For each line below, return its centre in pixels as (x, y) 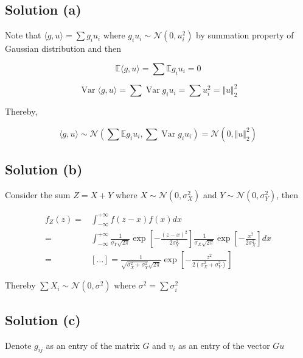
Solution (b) (44, 169)
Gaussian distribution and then (63, 48)
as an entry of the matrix (93, 345)
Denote (18, 345)
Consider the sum (38, 195)
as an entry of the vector (224, 345)
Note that (23, 35)
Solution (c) (43, 319)
